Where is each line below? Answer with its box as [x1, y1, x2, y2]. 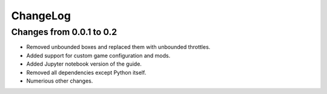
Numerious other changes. [26, 77, 93, 84]
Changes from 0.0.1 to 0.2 [11, 27, 117, 37]
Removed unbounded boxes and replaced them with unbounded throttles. [26, 43, 211, 51]
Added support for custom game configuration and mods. [26, 52, 171, 59]
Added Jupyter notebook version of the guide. [26, 60, 142, 67]
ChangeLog [11, 9, 71, 22]
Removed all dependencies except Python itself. [26, 69, 147, 76]
